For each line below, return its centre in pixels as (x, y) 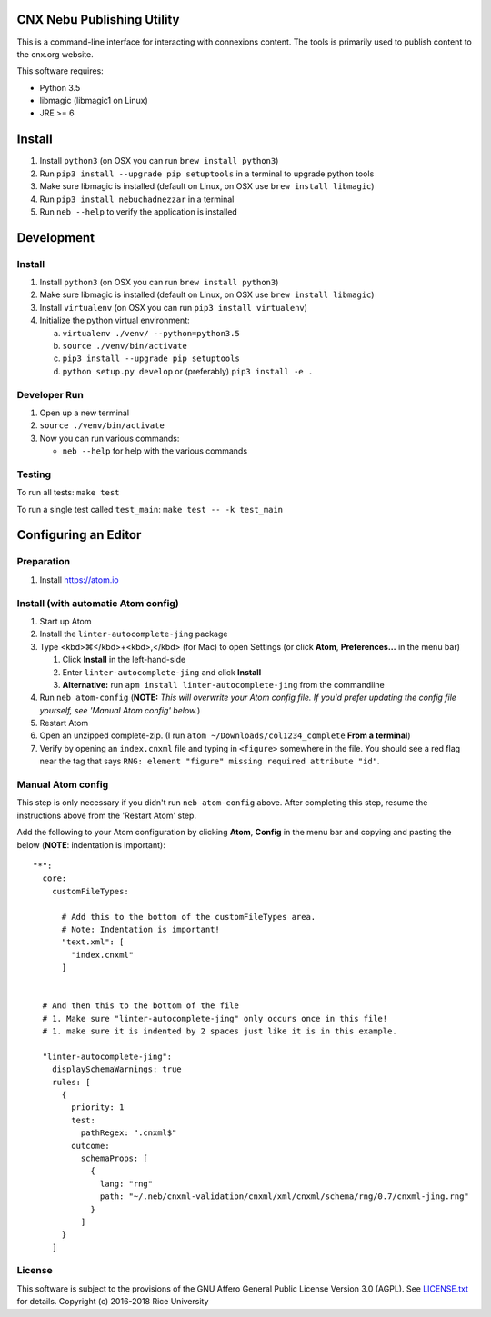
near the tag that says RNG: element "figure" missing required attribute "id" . (210, 761)
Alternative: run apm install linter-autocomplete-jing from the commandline (224, 684)
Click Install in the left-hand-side (124, 660)
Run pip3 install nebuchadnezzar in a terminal (137, 199)
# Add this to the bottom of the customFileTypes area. (189, 917)
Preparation (44, 562)
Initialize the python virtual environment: (115, 320)
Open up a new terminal (85, 413)
